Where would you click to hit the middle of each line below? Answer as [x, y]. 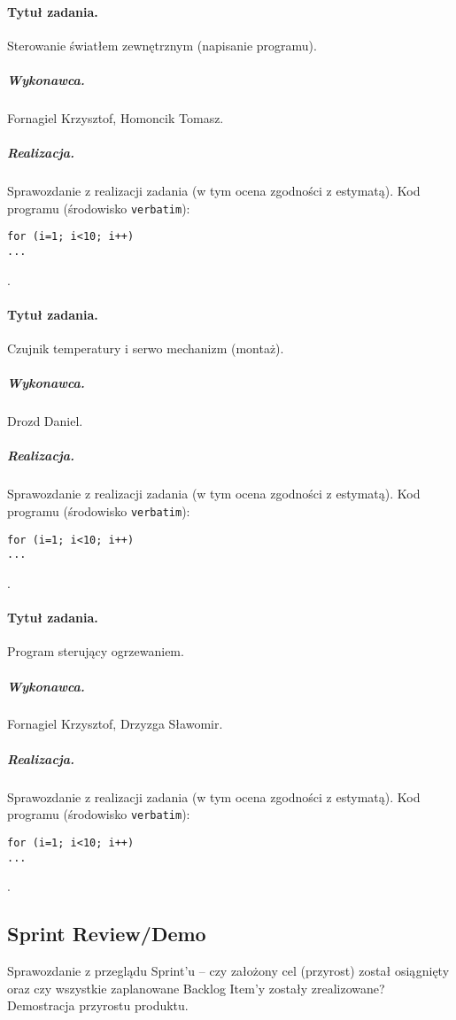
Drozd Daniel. [45, 421]
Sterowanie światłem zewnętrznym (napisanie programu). [162, 45]
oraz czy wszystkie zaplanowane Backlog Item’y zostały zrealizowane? [196, 988]
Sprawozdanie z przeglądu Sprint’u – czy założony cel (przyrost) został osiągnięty [228, 970]
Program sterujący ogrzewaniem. [96, 651]
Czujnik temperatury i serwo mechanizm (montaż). [146, 348]
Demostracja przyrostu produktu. [98, 1005]
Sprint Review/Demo [107, 934]
